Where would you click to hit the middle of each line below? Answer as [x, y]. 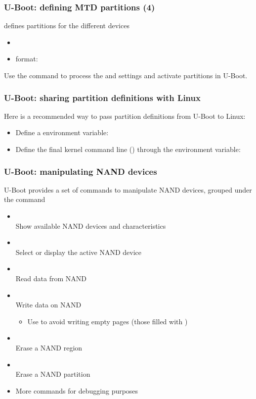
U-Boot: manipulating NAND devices [81, 171]
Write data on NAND [48, 305]
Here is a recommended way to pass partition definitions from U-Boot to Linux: [125, 116]
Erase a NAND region [49, 347]
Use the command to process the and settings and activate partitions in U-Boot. [126, 75]
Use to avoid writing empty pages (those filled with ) [107, 321]
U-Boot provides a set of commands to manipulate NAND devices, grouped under [128, 189]
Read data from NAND [51, 278]
